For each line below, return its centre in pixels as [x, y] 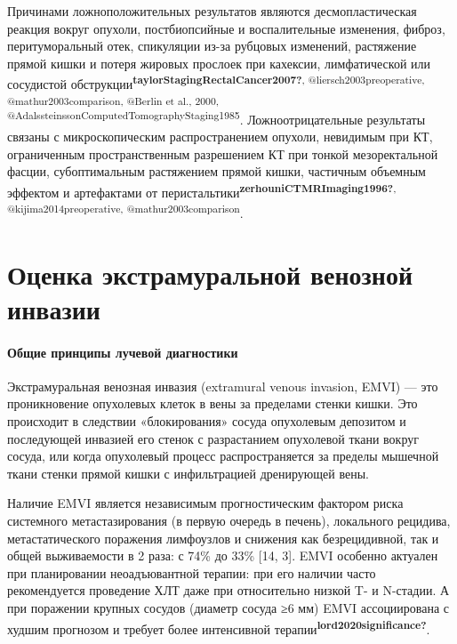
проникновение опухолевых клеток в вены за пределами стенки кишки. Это [212, 403]
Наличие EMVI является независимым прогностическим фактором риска [205, 503]
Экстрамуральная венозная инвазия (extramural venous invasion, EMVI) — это [223, 386]
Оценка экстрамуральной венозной [210, 274]
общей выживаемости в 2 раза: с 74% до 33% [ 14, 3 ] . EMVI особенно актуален [223, 555]
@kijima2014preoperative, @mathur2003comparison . [125, 211]
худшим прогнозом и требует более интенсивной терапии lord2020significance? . [219, 627]
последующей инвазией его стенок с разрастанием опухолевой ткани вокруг [213, 438]
